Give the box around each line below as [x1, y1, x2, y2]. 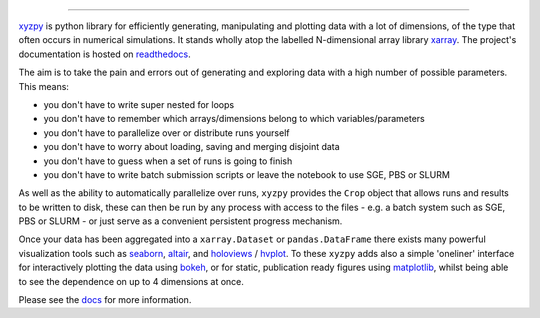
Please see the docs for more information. [18, 294, 192, 306]
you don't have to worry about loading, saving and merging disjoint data [43, 141, 340, 153]
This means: [18, 80, 70, 92]
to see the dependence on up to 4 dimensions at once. [18, 275, 245, 287]
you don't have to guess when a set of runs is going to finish [43, 155, 293, 167]
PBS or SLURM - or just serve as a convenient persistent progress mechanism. [18, 215, 343, 227]
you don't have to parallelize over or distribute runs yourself [43, 126, 290, 139]
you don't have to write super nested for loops [43, 98, 235, 110]
